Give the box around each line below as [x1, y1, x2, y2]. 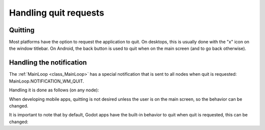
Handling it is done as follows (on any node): [9, 87, 99, 93]
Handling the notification [9, 59, 87, 67]
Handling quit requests [9, 7, 105, 18]
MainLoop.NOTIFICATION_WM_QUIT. [9, 78, 84, 84]
